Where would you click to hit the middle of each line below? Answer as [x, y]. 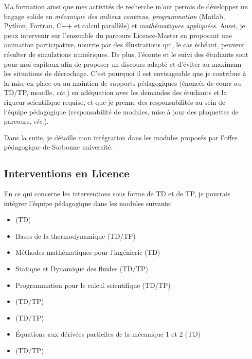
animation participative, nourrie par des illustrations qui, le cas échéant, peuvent [124, 45]
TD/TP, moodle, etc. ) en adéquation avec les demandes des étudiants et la [116, 92]
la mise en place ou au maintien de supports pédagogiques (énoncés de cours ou [123, 83]
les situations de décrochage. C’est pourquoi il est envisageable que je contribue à [125, 73]
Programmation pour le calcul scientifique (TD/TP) [93, 285]
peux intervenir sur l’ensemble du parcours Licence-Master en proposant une [118, 35]
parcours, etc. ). [27, 121]
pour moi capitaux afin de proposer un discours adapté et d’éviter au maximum [123, 64]
